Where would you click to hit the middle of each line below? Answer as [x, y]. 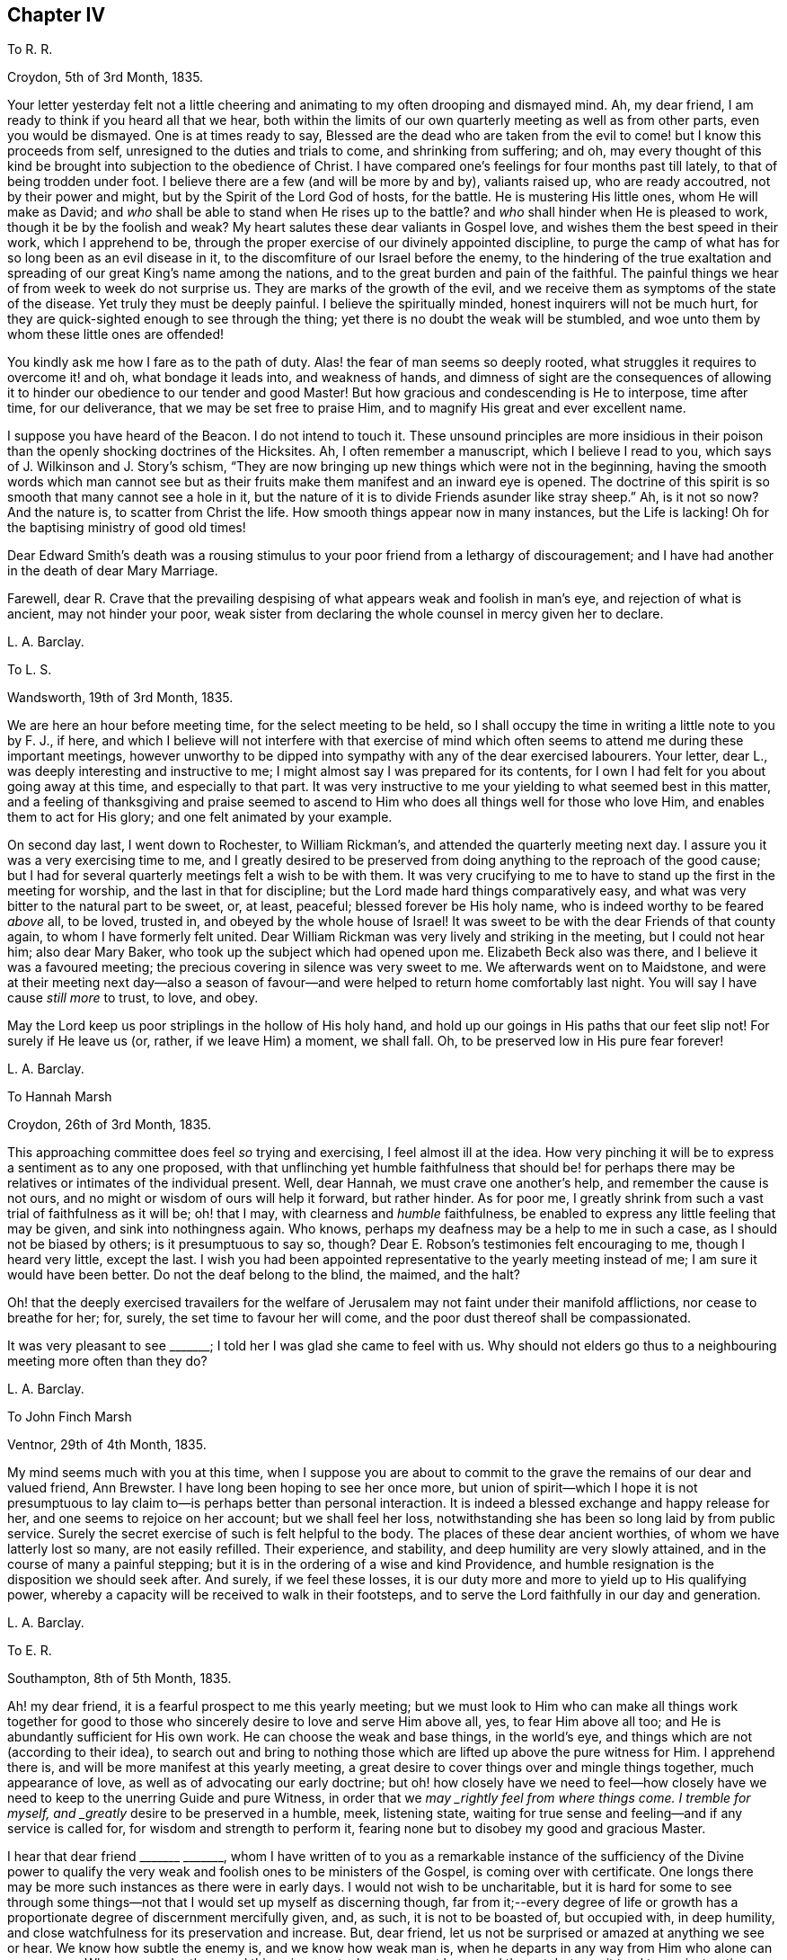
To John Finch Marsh [70, 1417]
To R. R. [30, 49]
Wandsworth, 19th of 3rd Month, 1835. [120, 698]
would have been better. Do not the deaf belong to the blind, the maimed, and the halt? [264, 1275]
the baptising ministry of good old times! [127, 528]
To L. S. [30, 670]
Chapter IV [57, 15]
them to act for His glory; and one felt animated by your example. [200, 817]
